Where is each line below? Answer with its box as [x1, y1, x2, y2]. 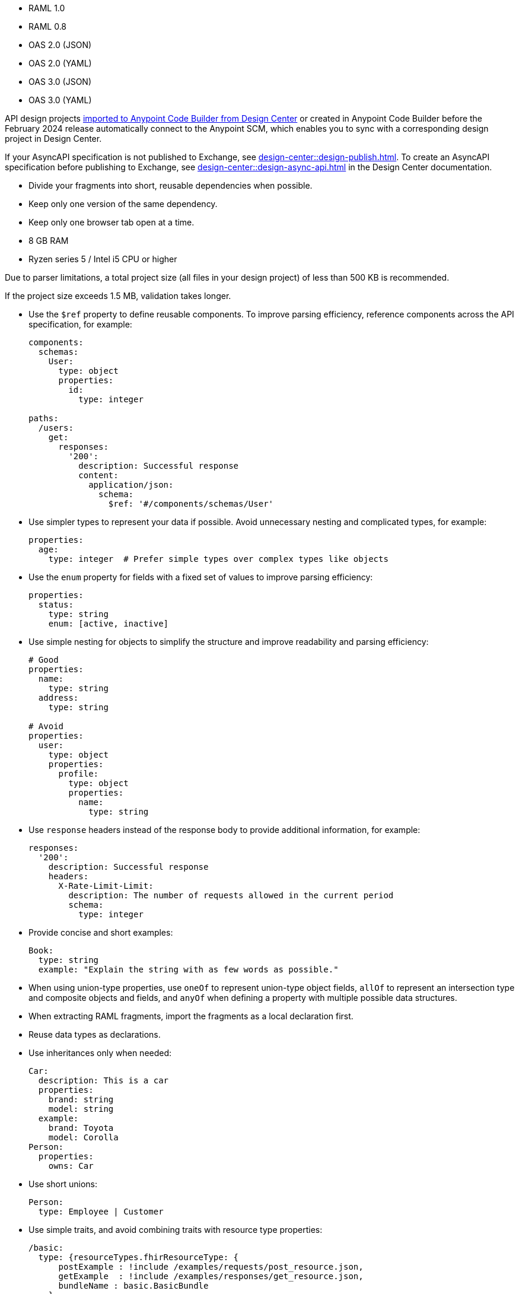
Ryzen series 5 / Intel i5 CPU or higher [28, 254, 177, 264]
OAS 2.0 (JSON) [28, 40, 92, 50]
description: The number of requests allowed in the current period [68, 891, 394, 900]
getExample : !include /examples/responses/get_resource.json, [58, 1271, 364, 1281]
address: [38, 693, 79, 702]
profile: [58, 769, 99, 778]
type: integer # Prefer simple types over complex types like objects [48, 554, 389, 564]
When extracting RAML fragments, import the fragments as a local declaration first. [28, 1011, 354, 1021]
